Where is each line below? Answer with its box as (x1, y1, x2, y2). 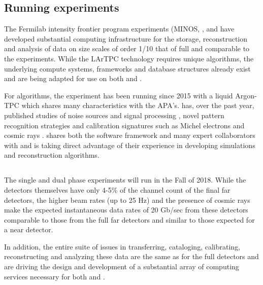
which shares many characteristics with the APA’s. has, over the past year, (21, 100, 254, 111)
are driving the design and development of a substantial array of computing (4, 261, 239, 272)
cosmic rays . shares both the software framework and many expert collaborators (4, 130, 255, 140)
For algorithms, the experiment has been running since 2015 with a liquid (4, 90, 233, 100)
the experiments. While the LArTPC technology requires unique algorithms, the (4, 53, 254, 63)
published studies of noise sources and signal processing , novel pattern (4, 110, 224, 120)
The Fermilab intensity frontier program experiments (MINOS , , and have (4, 23, 235, 34)
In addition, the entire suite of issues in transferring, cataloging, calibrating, (4, 241, 240, 252)
